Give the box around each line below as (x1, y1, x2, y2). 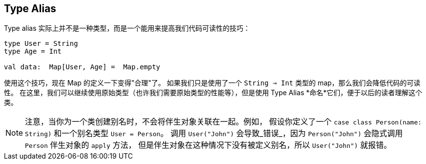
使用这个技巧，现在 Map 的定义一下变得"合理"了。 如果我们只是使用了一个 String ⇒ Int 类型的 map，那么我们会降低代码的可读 (4, 79, 421, 87)
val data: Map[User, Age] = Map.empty (4, 63, 161, 71)
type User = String (4, 40, 78, 48)
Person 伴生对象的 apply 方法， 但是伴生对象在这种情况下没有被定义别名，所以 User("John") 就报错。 (25, 140, 392, 150)
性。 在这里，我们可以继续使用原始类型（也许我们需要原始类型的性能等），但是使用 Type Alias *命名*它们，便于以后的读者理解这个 (4, 88, 423, 97)
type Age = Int (4, 47, 62, 56)
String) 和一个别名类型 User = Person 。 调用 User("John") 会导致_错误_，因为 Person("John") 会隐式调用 (25, 128, 403, 139)
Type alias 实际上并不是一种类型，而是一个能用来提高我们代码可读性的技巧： (4, 24, 250, 33)
